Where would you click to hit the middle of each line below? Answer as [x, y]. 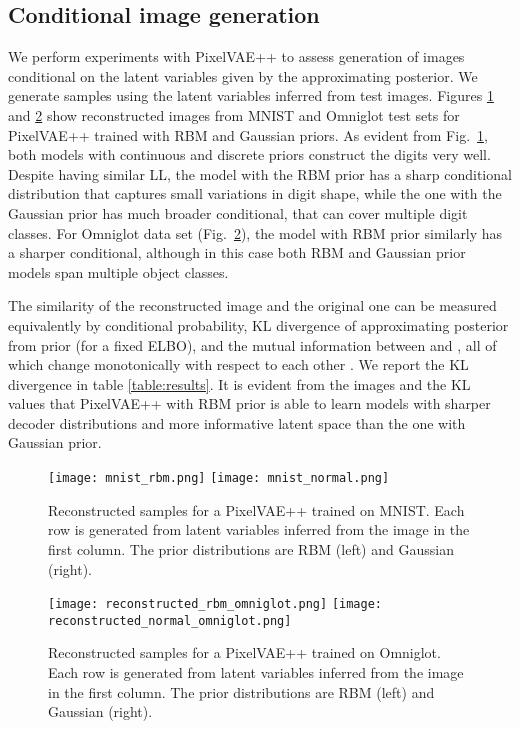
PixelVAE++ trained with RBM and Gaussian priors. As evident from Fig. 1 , [248, 134]
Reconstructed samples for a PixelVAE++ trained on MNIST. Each [256, 509]
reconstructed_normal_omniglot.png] [170, 620]
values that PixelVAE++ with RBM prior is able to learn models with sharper [249, 403]
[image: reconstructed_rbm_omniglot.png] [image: [215, 604]
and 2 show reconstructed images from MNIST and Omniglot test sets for [234, 114]
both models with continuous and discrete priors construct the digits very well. [249, 154]
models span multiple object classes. [118, 271]
